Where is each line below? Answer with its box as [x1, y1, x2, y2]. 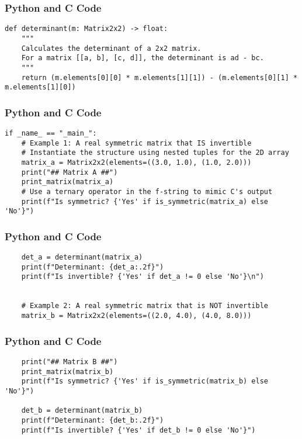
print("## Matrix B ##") [21, 357, 118, 366]
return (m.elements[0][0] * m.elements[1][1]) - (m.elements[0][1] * [21, 73, 298, 82]
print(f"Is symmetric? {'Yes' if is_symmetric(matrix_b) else [21, 377, 269, 386]
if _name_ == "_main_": [5, 129, 97, 138]
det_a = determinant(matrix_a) [21, 253, 143, 262]
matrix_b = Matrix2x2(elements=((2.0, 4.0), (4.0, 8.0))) [21, 312, 252, 320]
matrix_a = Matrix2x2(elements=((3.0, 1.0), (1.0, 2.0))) [21, 158, 252, 167]
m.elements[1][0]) [5, 83, 76, 92]
